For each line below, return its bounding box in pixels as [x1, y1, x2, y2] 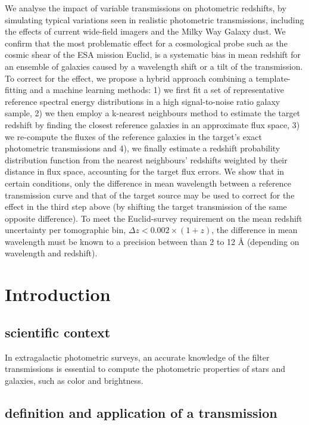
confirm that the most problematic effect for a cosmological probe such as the [5, 36, 288, 49]
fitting [5, 83, 27, 96]
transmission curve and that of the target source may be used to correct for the [5, 188, 295, 201]
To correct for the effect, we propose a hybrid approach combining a [5, 72, 253, 84]
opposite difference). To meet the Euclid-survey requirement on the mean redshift [5, 212, 302, 224]
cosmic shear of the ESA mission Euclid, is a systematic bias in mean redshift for [5, 48, 301, 61]
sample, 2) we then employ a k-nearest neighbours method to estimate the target [5, 107, 301, 119]
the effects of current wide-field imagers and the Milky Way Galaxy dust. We [5, 25, 286, 38]
